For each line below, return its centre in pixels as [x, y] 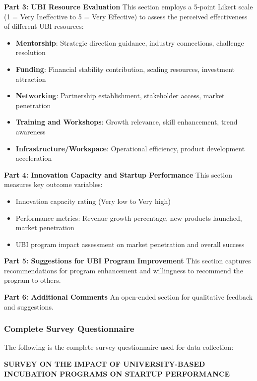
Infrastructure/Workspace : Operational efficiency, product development [130, 148]
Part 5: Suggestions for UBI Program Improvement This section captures [128, 261]
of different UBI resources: [44, 26]
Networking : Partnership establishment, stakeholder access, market [120, 95]
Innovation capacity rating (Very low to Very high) [93, 201]
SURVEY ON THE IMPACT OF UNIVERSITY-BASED [105, 364]
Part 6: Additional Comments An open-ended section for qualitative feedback [128, 297]
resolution [31, 52]
